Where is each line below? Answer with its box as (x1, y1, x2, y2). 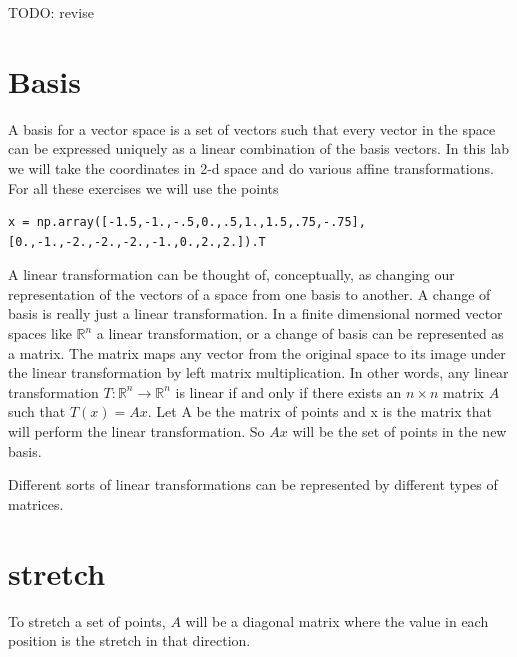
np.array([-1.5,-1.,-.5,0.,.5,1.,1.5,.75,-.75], (36, 215, 366, 230)
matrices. (8, 493, 64, 514)
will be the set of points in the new (292, 421, 507, 442)
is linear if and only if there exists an (175, 381, 402, 402)
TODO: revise (8, 2, 94, 22)
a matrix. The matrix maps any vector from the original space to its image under (8, 342, 506, 363)
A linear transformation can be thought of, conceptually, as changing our (8, 264, 455, 285)
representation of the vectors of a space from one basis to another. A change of (8, 283, 491, 304)
